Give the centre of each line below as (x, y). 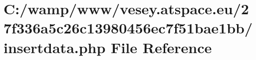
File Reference (161, 47)
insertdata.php (55, 47)
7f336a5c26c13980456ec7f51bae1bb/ (128, 28)
